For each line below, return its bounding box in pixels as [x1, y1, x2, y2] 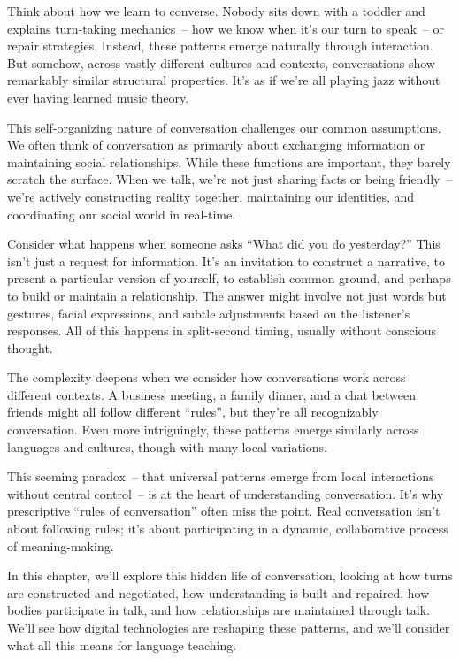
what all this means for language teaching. [7, 635, 237, 654]
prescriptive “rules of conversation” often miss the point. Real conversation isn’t [7, 502, 441, 520]
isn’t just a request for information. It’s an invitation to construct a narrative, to [7, 251, 445, 270]
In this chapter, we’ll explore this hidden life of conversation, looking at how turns [7, 566, 453, 585]
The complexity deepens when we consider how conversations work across [7, 368, 406, 387]
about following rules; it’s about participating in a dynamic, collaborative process [7, 519, 448, 538]
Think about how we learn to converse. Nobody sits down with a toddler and [7, 2, 425, 19]
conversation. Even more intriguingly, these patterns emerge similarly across [7, 420, 419, 439]
